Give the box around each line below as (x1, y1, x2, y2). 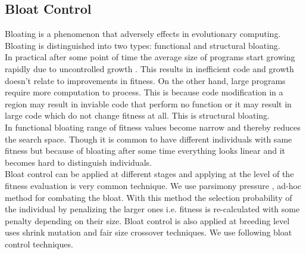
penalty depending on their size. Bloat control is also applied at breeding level (5, 214, 290, 227)
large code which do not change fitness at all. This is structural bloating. (5, 109, 270, 122)
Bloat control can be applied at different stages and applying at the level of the (5, 168, 294, 180)
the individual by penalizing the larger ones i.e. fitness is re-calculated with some (5, 203, 300, 215)
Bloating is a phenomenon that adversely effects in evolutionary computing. (5, 27, 281, 40)
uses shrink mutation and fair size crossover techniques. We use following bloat (5, 226, 292, 238)
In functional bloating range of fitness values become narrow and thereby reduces (5, 120, 301, 133)
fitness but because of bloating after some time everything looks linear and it (5, 144, 286, 157)
